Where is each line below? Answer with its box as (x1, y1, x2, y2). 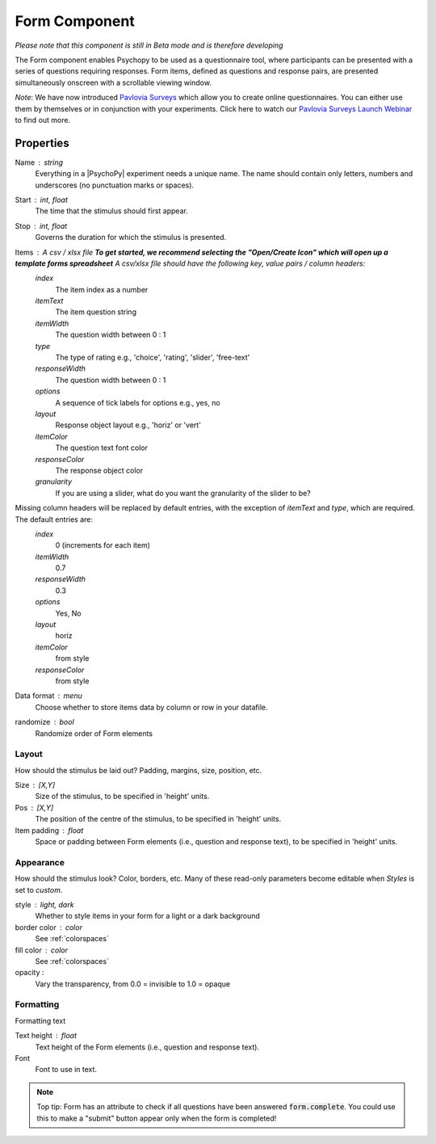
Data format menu (15, 691, 82, 700)
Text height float (15, 1031, 77, 1041)
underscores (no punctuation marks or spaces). (35, 180, 194, 190)
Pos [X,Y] (15, 802, 54, 812)
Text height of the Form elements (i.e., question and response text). (35, 1042, 260, 1052)
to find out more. (15, 115, 71, 124)
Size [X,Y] (15, 780, 56, 790)
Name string (15, 158, 64, 167)
